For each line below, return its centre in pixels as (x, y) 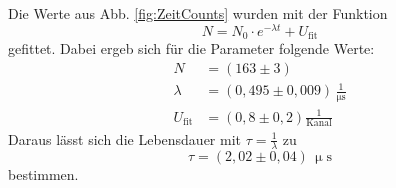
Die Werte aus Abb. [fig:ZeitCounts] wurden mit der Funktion (198, 13)
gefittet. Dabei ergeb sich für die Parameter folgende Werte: (191, 48)
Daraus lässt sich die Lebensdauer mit (125, 138)
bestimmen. (43, 174)
